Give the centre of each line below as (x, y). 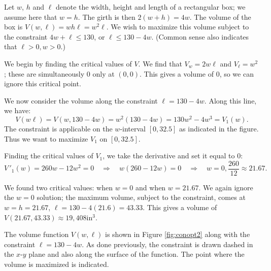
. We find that (160, 63)
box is (13, 27)
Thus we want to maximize (46, 138)
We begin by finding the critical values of (68, 63)
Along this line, (233, 100)
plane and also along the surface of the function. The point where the (137, 254)
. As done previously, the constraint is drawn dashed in (167, 244)
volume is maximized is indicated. (57, 264)
